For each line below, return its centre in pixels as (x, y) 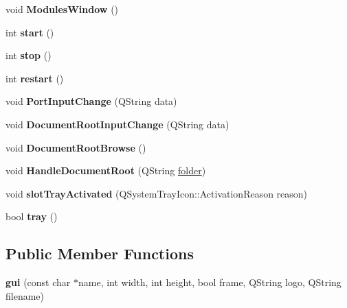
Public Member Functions (100, 253)
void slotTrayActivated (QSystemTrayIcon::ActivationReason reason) (157, 193)
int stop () (29, 55)
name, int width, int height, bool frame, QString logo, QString (210, 282)
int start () (30, 32)
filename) (25, 295)
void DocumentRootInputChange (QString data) (117, 124)
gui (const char (38, 282)
